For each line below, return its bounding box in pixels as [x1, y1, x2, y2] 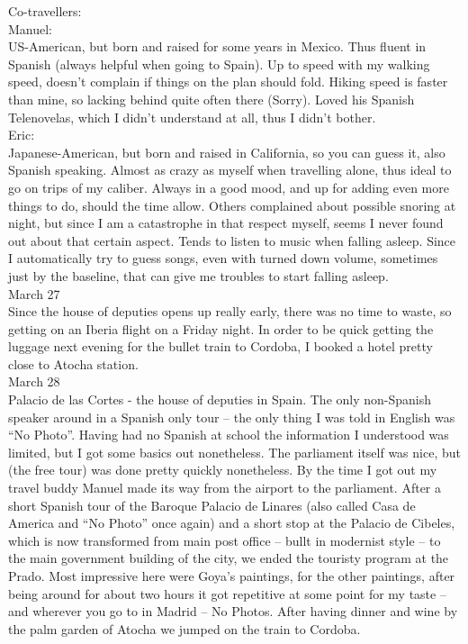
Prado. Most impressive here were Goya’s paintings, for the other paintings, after [8, 567, 455, 585]
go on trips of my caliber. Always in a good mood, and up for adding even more [8, 177, 449, 196]
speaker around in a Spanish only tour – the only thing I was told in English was [8, 407, 455, 426]
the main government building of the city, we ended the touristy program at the [8, 549, 449, 567]
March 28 [8, 372, 60, 391]
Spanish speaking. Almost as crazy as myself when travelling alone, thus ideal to [8, 160, 452, 179]
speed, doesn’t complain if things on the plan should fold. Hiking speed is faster [8, 72, 448, 91]
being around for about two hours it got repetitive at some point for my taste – [8, 584, 446, 603]
